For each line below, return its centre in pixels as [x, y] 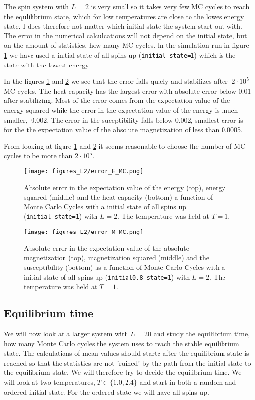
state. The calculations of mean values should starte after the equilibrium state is [127, 353]
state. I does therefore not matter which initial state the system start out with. [123, 26]
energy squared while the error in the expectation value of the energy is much [121, 110]
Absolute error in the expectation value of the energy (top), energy [125, 187]
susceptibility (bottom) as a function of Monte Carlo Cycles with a [125, 267]
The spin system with [37, 6]
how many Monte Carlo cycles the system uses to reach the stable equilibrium [122, 343]
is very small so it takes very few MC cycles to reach [170, 6]
